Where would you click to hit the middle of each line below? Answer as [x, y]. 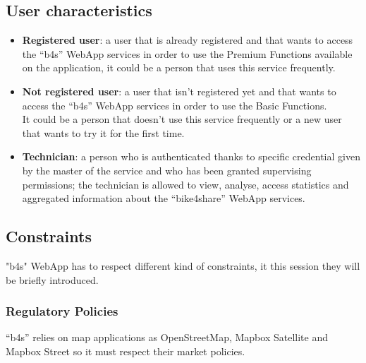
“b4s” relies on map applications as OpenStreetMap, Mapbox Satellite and [167, 337]
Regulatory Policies [62, 311]
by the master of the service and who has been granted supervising [167, 170]
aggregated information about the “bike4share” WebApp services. [164, 198]
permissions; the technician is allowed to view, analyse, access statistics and [185, 184]
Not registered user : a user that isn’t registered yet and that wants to [179, 91]
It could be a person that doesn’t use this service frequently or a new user [182, 119]
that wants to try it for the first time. [103, 132]
